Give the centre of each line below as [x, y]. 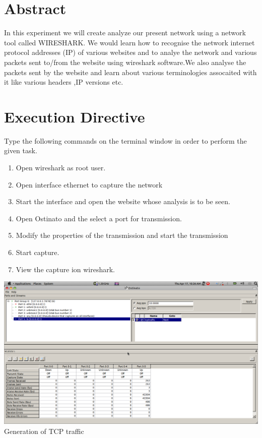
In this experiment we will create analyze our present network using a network [125, 33]
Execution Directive [75, 116]
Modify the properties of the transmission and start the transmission [122, 235]
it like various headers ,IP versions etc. [64, 82]
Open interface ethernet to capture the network [89, 184]
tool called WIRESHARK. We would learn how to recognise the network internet [129, 42]
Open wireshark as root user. [61, 167]
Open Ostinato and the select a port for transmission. [99, 218]
